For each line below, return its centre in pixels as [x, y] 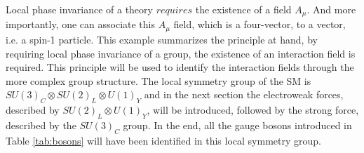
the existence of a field [243, 9]
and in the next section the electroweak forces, [244, 94]
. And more [331, 9]
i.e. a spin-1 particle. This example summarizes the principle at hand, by [162, 39]
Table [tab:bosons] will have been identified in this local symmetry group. [163, 140]
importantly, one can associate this [80, 24]
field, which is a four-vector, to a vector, [259, 24]
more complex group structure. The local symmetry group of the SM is [159, 80]
